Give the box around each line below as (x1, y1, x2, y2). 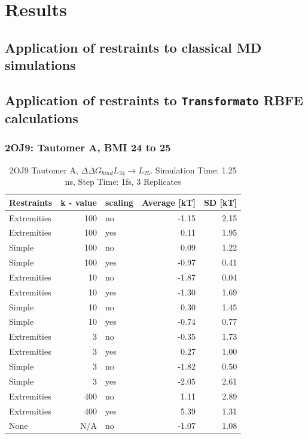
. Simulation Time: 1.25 (150, 163, 237, 176)
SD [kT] (203, 196, 237, 208)
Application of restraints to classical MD (5, 38, 262, 56)
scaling (105, 196, 134, 208)
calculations (5, 108, 78, 127)
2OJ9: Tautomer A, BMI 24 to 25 (5, 140, 171, 155)
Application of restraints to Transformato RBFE (5, 90, 303, 109)
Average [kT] (142, 196, 196, 208)
